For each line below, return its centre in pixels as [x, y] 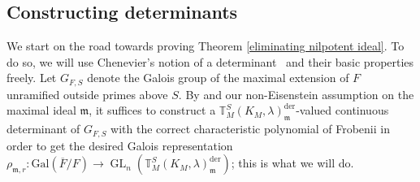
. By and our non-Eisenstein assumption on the [296, 94]
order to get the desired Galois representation [120, 145]
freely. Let [32, 78]
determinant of [43, 129]
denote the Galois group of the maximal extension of [218, 78]
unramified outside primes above [87, 94]
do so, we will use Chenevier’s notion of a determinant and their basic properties [210, 61]
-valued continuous [342, 110]
